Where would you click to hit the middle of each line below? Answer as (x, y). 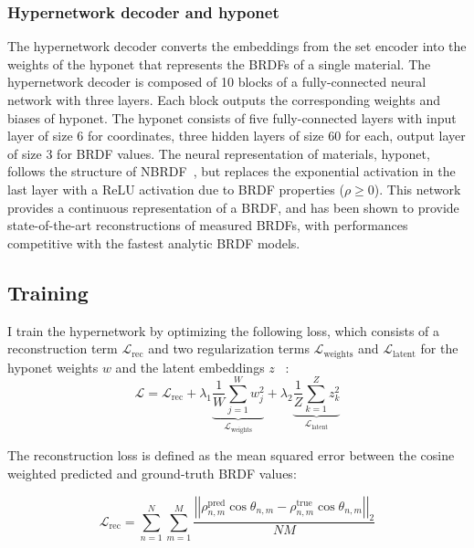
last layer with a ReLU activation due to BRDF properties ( (176, 189)
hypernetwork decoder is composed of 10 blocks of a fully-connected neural (217, 82)
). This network (417, 189)
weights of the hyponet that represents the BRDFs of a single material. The (219, 63)
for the (439, 348)
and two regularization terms (229, 348)
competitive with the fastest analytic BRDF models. (154, 242)
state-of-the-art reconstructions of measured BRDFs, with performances (208, 225)
